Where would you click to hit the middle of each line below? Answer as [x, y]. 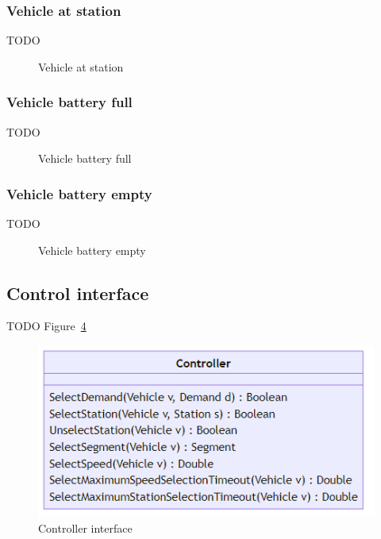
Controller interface [85, 528]
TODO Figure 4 [46, 326]
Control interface [78, 293]
